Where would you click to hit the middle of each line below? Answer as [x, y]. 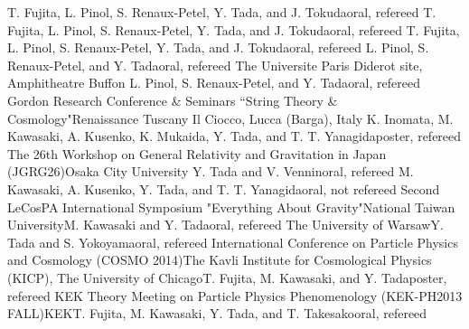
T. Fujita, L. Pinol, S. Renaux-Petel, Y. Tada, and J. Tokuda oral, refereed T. [222, 12]
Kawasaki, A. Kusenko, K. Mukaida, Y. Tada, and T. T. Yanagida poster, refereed [234, 136]
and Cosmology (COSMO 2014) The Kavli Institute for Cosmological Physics [220, 260]
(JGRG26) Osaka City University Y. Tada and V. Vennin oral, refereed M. [211, 171]
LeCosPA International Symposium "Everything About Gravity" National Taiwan [231, 207]
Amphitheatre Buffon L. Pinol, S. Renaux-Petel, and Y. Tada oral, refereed [214, 83]
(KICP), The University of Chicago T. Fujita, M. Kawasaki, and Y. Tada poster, [227, 277]
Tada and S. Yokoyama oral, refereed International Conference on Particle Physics [233, 242]
